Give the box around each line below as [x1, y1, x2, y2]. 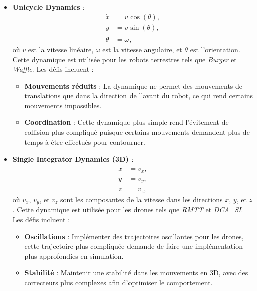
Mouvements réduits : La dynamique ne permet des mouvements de [24, 80, 243, 91]
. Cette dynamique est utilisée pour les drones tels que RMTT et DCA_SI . [12, 204, 243, 215]
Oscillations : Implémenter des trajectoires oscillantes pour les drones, [24, 231, 244, 241]
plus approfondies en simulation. [24, 250, 124, 261]
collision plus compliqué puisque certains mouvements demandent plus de [24, 127, 250, 137]
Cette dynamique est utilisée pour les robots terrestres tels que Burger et [12, 54, 237, 64]
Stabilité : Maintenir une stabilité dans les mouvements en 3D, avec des [24, 267, 248, 278]
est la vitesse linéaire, [28, 44, 94, 54]
